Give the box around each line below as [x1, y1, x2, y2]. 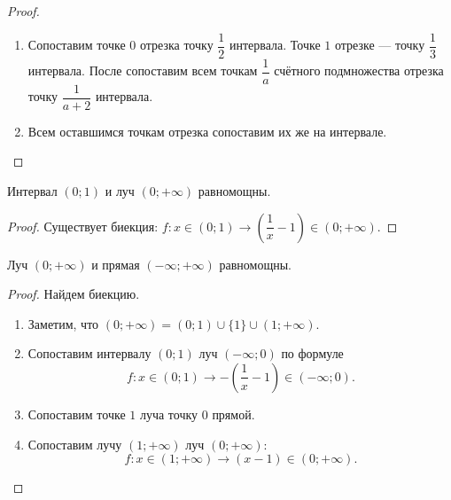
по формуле [281, 344, 344, 363]
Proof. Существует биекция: [7, 216, 159, 235]
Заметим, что [27, 314, 99, 332]
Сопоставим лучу [27, 434, 122, 453]
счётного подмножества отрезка [274, 61, 444, 80]
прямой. [212, 404, 255, 423]
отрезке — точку [334, 35, 425, 54]
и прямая [91, 254, 140, 273]
